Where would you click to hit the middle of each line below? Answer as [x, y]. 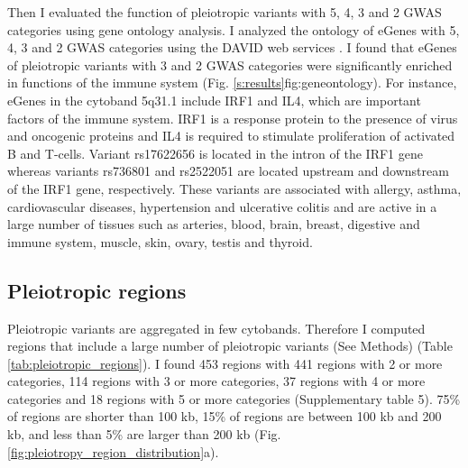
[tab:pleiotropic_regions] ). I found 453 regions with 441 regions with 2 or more [225, 363]
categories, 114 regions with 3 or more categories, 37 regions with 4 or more [216, 381]
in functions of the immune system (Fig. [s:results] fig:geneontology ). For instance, [232, 83]
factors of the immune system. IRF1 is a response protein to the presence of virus [233, 118]
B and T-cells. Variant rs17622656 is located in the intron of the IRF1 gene [215, 153]
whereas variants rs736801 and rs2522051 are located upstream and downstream [228, 171]
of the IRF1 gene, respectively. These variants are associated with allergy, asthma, [234, 188]
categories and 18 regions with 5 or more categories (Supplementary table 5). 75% [234, 398]
